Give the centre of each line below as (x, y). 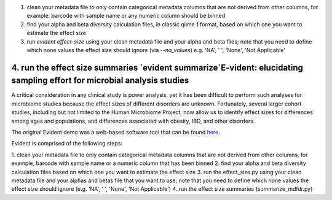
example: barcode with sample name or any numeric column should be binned (126, 16)
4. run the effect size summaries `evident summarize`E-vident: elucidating (157, 67)
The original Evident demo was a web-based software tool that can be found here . (116, 133)
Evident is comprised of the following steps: (67, 144)
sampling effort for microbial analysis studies (100, 81)
